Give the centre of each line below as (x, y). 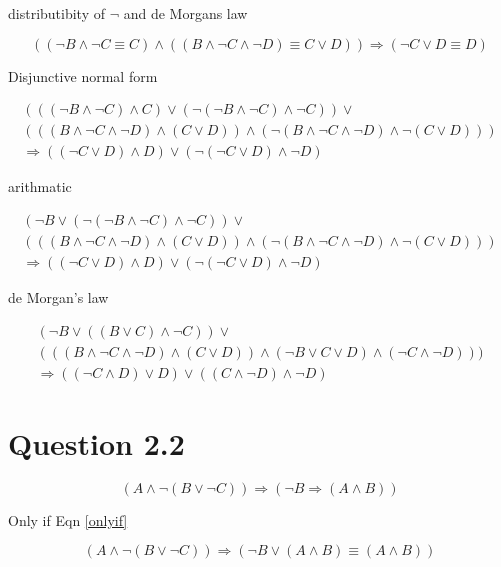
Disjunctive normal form (83, 75)
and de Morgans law (185, 13)
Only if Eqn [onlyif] (68, 519)
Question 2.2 (96, 442)
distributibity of (56, 13)
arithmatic (40, 186)
